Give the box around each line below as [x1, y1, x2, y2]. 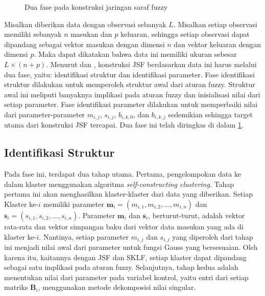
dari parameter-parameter [4, 109, 85, 119]
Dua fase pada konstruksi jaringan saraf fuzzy [25, 2, 168, 12]
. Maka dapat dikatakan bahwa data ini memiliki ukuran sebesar [34, 49, 237, 59]
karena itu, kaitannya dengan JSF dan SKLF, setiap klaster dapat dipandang [4, 251, 247, 262]
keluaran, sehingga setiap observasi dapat [120, 29, 250, 39]
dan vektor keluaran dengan [174, 38, 261, 49]
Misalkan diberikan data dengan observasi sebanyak [4, 18, 166, 29]
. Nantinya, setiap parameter [39, 231, 129, 242]
